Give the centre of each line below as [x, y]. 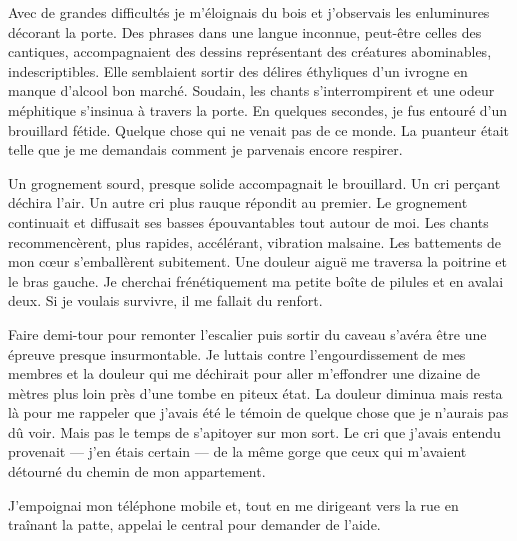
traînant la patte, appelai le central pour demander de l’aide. [194, 524]
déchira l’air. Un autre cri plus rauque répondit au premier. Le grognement [238, 202]
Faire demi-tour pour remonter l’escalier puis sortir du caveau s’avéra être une [247, 333]
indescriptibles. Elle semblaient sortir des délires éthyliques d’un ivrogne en [238, 70]
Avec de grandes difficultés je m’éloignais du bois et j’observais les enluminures [249, 12]
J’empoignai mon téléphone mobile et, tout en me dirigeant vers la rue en [233, 504]
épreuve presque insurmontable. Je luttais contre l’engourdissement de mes [237, 353]
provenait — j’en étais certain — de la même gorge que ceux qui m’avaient [237, 451]
